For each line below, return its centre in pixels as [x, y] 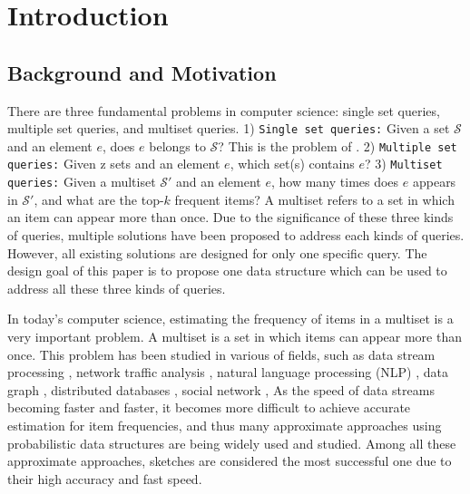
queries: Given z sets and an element [114, 164]
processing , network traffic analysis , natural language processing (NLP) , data [228, 372]
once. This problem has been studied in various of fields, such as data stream [221, 354]
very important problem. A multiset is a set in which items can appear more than [235, 336]
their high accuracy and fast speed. [105, 478]
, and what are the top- [99, 199]
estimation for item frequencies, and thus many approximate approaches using [225, 425]
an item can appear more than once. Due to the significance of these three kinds [230, 217]
